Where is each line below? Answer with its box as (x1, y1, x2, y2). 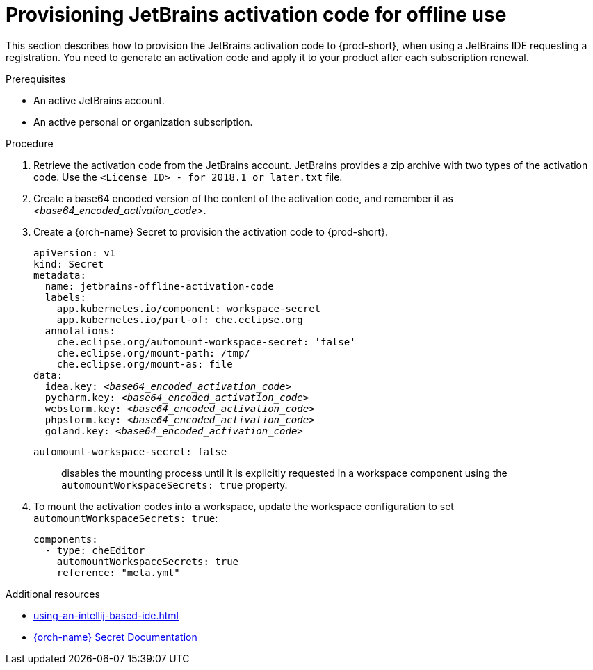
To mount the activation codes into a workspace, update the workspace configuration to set (33, 500, 454, 512)
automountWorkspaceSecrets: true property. (61, 478, 288, 491)
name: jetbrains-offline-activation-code (44, 280, 274, 292)
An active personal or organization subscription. (33, 115, 253, 128)
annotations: (44, 325, 116, 336)
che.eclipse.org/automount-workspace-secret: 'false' (56, 336, 356, 348)
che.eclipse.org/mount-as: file (56, 358, 233, 370)
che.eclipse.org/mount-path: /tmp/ (56, 347, 250, 359)
